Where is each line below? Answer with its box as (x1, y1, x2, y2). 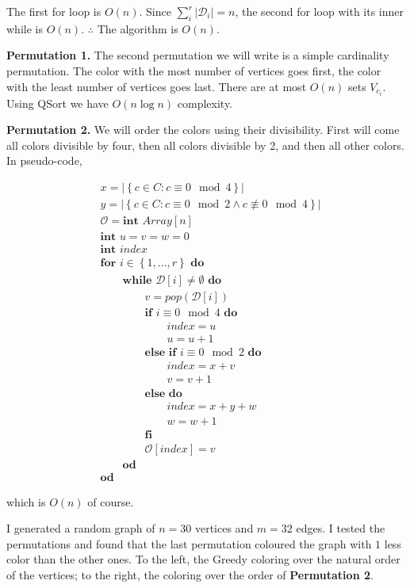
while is (6, 20, 43, 36)
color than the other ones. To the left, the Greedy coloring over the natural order (6, 551, 400, 567)
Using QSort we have (6, 94, 109, 111)
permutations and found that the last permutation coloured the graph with (6, 535, 372, 552)
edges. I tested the (296, 520, 385, 536)
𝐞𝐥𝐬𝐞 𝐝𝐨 (144, 388, 182, 399)
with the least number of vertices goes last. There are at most (6, 78, 307, 94)
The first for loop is (6, 3, 102, 19)
